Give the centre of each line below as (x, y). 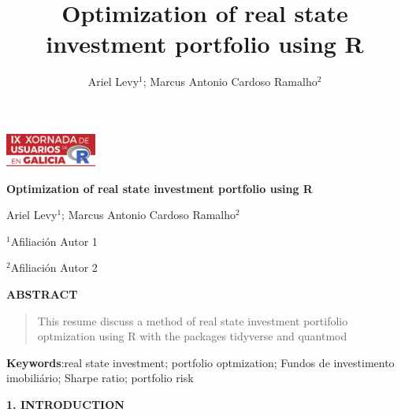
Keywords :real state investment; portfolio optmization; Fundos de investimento (200, 362)
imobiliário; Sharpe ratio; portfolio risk (100, 378)
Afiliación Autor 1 (54, 241)
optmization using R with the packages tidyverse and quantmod (192, 336)
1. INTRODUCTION (65, 405)
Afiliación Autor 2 (54, 267)
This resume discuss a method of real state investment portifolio (193, 320)
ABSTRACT (42, 294)
